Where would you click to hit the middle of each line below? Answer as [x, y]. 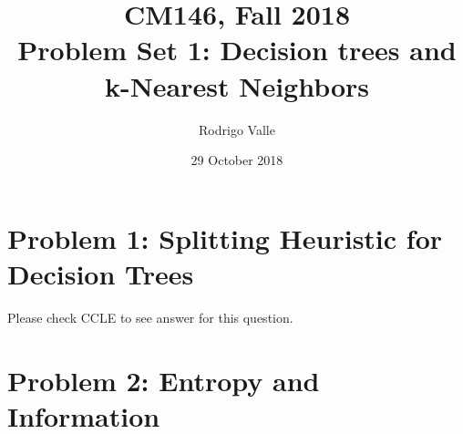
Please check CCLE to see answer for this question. [150, 317]
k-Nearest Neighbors [237, 85]
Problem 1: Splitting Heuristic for [225, 238]
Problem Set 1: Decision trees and [237, 50]
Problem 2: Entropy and [164, 380]
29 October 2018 [237, 160]
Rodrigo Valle [237, 129]
